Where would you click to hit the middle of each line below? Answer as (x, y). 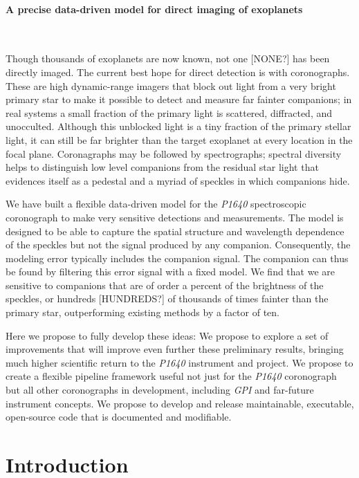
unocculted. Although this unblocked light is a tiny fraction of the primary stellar (178, 126)
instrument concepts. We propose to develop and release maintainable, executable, (180, 403)
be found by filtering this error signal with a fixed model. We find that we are (170, 272)
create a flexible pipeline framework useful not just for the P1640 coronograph (171, 376)
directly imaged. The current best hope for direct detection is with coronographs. (178, 72)
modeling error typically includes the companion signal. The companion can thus (177, 258)
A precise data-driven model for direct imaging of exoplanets (154, 9)
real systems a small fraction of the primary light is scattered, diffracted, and (169, 112)
